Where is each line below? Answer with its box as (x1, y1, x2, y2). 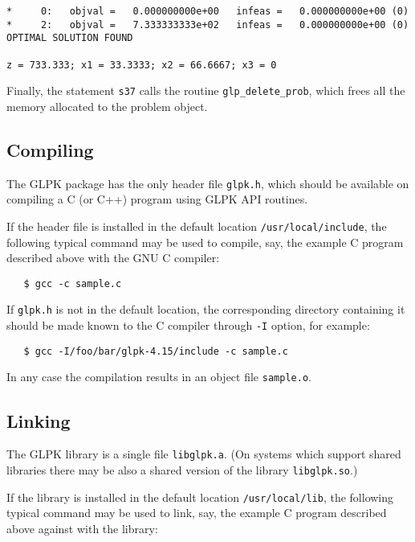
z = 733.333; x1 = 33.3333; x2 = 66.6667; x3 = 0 (6, 59, 277, 71)
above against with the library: (6, 519, 158, 536)
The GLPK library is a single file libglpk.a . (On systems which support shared (6, 446, 401, 462)
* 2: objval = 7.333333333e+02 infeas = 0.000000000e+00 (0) (6, 18, 409, 31)
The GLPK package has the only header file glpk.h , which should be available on (6, 175, 409, 191)
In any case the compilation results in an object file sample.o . (6, 368, 311, 385)
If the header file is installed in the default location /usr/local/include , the (6, 217, 387, 234)
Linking (6, 408, 71, 433)
